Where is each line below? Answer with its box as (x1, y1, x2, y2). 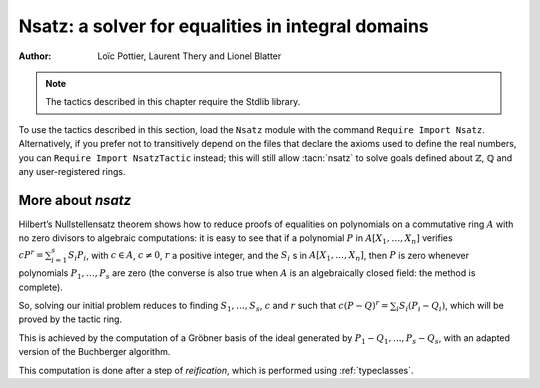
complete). (18, 281, 64, 293)
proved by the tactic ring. (18, 313, 123, 325)
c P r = (18, 248, 44, 261)
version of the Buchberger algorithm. (18, 346, 171, 358)
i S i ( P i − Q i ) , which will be (396, 299, 504, 314)
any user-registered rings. (18, 165, 126, 177)
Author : (18, 50, 52, 62)
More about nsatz (18, 191, 132, 209)
